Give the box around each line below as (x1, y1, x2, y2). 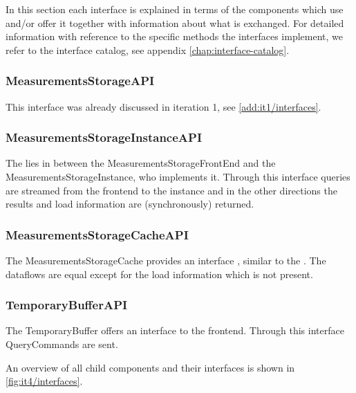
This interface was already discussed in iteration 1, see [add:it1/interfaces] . (6, 99, 321, 113)
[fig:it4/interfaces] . (6, 374, 83, 388)
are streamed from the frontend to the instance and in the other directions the (6, 183, 337, 197)
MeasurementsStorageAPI (6, 72, 155, 89)
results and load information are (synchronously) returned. (6, 196, 254, 211)
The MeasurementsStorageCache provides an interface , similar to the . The (6, 253, 326, 267)
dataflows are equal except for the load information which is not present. (6, 266, 313, 281)
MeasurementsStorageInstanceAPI (6, 129, 203, 146)
